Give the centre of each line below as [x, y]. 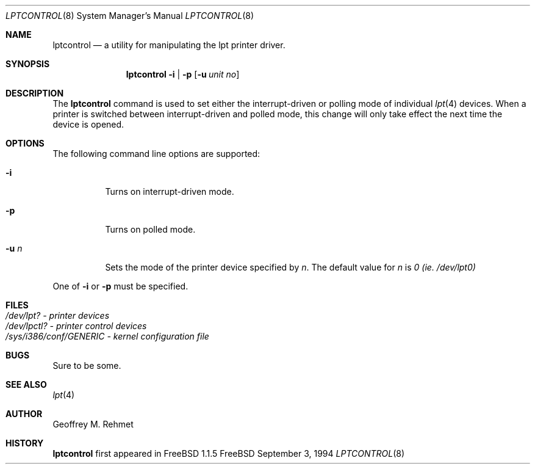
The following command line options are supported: [156, 154]
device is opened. [88, 124]
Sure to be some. [87, 365]
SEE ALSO [26, 384]
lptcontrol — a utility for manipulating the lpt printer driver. [169, 45]
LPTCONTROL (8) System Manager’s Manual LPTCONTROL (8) [130, 16]
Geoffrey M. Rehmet [93, 424]
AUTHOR [24, 414]
